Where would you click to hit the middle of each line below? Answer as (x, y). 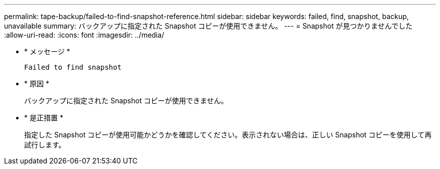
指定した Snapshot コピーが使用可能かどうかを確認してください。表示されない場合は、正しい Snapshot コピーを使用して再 (228, 135)
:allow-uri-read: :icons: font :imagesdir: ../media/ (84, 35)
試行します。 (45, 145)
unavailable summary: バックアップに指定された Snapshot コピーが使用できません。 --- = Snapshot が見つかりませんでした (208, 26)
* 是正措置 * (44, 118)
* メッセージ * (47, 51)
